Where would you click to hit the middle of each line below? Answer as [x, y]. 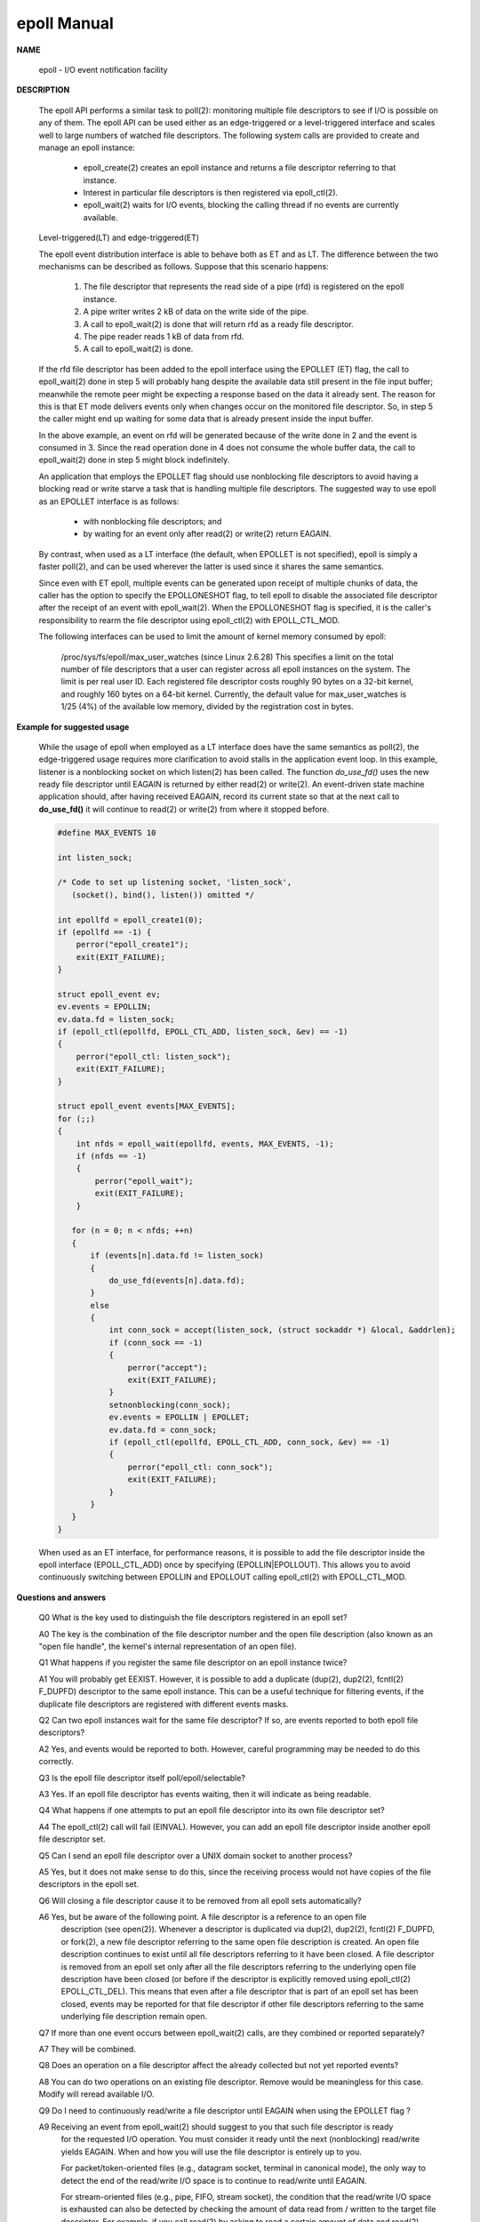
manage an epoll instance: [87, 148]
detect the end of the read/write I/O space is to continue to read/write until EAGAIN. [214, 2180]
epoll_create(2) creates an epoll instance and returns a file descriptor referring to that [240, 168]
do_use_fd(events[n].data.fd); [177, 1280]
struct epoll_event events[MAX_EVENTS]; [146, 1106]
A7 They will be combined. [88, 2049]
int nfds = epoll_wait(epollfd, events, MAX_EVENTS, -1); [205, 1143]
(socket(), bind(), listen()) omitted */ [163, 895]
